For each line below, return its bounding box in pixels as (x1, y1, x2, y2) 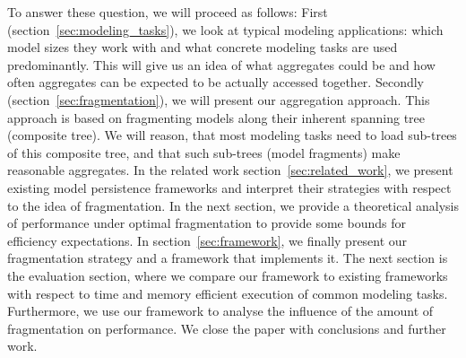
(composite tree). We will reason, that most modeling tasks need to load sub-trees (7, 126, 457, 144)
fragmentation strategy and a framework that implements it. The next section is (7, 249, 448, 267)
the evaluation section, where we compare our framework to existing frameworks (7, 266, 448, 284)
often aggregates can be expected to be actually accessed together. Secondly (7, 73, 424, 92)
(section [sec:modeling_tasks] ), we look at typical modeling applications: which (7, 20, 444, 39)
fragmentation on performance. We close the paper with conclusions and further (7, 319, 446, 337)
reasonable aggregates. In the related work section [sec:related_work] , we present (7, 161, 453, 179)
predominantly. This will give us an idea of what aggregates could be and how (7, 55, 436, 74)
